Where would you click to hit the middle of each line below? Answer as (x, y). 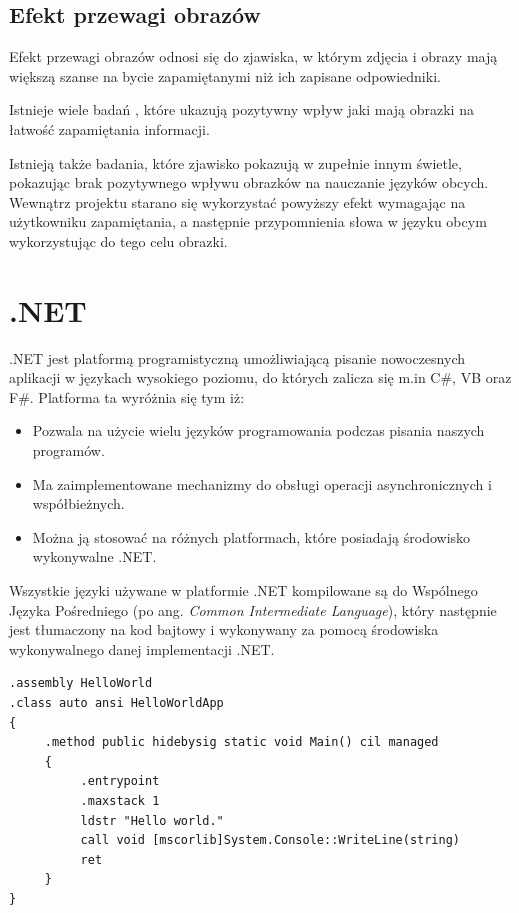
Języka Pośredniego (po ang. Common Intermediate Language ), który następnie (253, 609)
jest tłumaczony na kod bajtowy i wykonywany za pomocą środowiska (224, 629)
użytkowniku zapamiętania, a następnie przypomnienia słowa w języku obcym (248, 221)
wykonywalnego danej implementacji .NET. (142, 648)
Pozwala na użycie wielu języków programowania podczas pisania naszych (258, 430)
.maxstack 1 (120, 800)
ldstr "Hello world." (152, 820)
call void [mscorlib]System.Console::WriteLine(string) (270, 840)
